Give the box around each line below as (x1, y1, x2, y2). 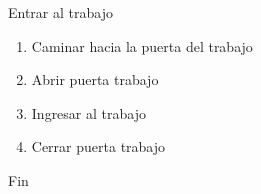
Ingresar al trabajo (31, 102, 146, 123)
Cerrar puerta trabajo (31, 136, 166, 157)
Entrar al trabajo (8, 2, 113, 22)
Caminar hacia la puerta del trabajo (31, 35, 253, 56)
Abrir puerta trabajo (31, 69, 159, 90)
